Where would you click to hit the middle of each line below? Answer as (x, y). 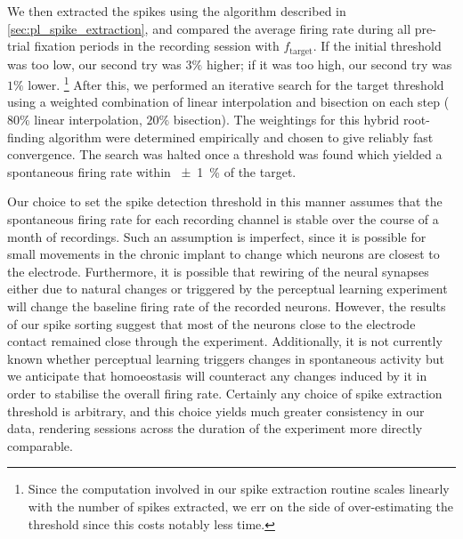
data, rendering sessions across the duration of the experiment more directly (215, 428)
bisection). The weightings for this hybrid (286, 120)
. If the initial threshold (377, 46)
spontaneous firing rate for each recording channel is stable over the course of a (223, 219)
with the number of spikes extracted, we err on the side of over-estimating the (241, 506)
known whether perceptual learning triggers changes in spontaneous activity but (226, 358)
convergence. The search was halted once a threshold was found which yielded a (225, 154)
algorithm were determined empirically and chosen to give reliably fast (241, 137)
